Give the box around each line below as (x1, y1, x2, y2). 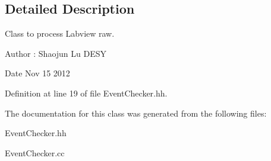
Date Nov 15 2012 (5, 67, 70, 79)
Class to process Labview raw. (5, 27, 115, 40)
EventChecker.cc (5, 146, 65, 159)
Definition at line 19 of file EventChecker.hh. (5, 86, 168, 99)
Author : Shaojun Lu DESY (5, 47, 107, 59)
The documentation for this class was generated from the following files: (5, 107, 267, 119)
